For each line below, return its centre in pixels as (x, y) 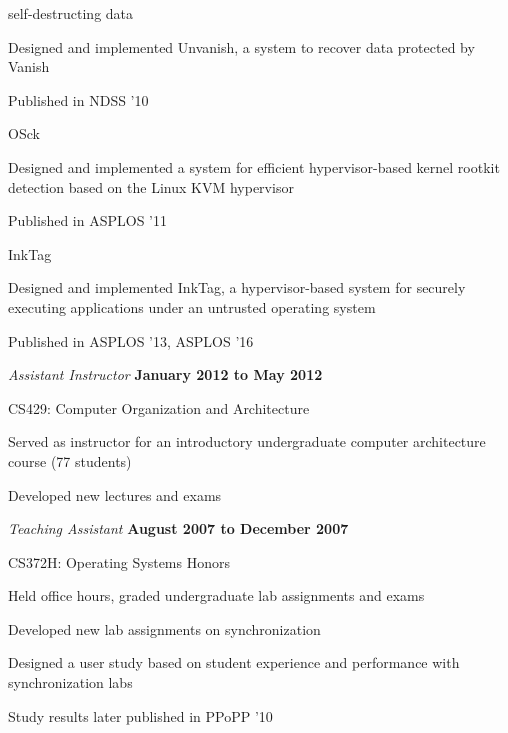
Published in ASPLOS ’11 (87, 220)
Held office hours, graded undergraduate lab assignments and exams (216, 595)
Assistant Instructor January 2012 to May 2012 (165, 374)
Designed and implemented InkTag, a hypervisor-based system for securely (237, 287)
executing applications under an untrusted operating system (192, 306)
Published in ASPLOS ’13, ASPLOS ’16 (131, 340)
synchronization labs (70, 682)
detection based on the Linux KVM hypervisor (151, 186)
